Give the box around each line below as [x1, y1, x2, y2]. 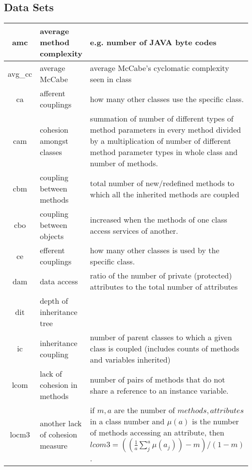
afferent [40, 87, 65, 99]
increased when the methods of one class [90, 213, 227, 225]
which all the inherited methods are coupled [90, 188, 239, 200]
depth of [40, 295, 68, 307]
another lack [40, 417, 82, 429]
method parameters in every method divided [90, 124, 241, 136]
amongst [40, 135, 68, 147]
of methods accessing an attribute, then [90, 427, 224, 438]
